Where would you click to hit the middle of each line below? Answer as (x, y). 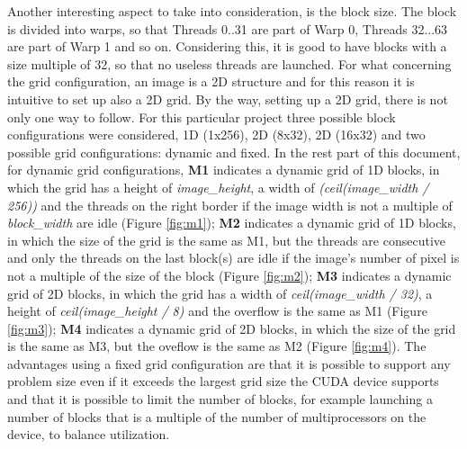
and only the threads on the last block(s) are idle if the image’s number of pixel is (233, 258)
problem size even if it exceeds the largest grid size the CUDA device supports (223, 381)
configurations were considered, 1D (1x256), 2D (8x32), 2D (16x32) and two (216, 135)
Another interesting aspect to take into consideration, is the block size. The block (232, 11)
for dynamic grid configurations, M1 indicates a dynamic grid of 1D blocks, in (224, 170)
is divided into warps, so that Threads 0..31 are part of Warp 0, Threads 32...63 (228, 28)
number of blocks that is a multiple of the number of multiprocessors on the (217, 416)
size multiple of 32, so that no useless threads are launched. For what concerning (229, 63)
